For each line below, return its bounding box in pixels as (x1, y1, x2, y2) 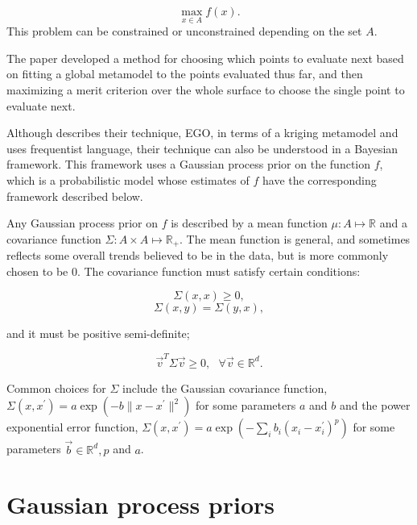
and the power (339, 397, 411, 414)
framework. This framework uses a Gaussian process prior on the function (6, 156, 371, 173)
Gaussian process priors (6, 488, 275, 521)
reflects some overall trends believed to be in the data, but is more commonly (6, 247, 389, 264)
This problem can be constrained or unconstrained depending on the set (6, 23, 362, 40)
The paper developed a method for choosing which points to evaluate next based (6, 49, 404, 66)
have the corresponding (262, 171, 377, 188)
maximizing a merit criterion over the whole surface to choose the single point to (6, 81, 405, 98)
